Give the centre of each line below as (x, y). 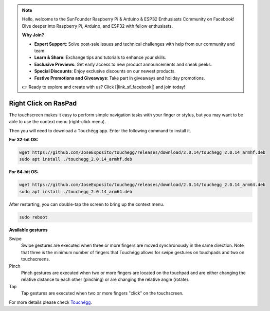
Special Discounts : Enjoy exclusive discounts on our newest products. (105, 71)
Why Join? (33, 35)
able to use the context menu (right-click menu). (57, 122)
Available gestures (28, 230)
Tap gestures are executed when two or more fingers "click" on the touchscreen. (102, 293)
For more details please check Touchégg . (51, 302)
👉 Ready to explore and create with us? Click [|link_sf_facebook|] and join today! (104, 87)
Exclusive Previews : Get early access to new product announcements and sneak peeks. (123, 64)
